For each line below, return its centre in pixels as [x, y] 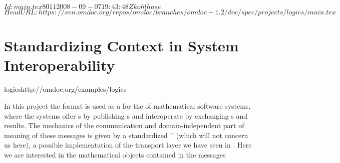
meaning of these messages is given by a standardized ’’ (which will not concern [126, 135]
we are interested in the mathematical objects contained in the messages [115, 154]
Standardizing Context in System [121, 46]
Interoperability [60, 65]
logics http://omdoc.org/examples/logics [65, 89]
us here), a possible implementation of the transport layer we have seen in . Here [128, 145]
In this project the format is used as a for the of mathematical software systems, [127, 105]
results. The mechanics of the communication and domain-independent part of [124, 125]
